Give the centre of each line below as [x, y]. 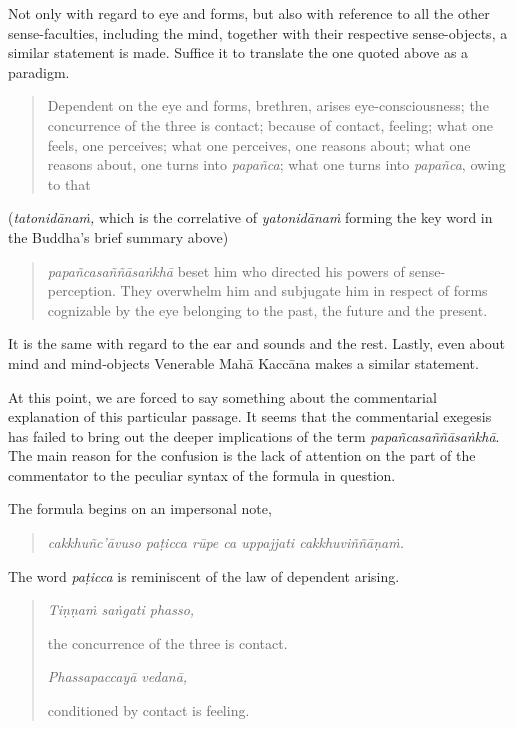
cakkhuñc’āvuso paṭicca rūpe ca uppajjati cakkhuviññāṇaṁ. [226, 542]
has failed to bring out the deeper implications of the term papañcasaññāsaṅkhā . [254, 435]
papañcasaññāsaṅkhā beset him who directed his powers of [226, 270]
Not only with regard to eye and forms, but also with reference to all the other [249, 13]
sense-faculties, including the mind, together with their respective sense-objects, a [258, 32]
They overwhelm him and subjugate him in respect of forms [304, 290]
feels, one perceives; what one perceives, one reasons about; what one [259, 144]
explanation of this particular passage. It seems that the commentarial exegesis [250, 416]
